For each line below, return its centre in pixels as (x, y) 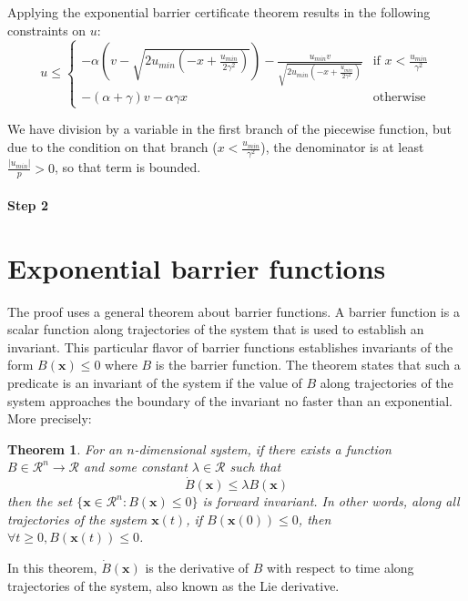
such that (255, 467)
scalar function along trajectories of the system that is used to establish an (216, 329)
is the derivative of (197, 567)
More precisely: (50, 418)
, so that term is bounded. (128, 167)
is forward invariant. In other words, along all (331, 501)
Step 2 (28, 204)
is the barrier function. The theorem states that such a (308, 365)
